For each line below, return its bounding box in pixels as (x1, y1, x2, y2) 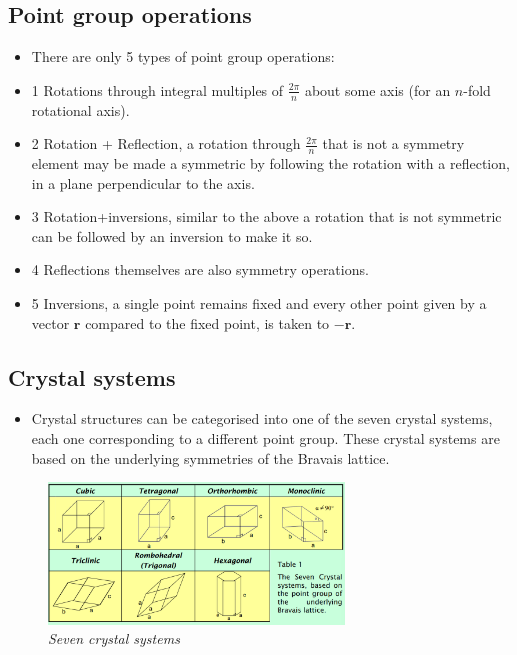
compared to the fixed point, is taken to (85, 312, 330, 333)
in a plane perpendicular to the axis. (31, 172, 255, 193)
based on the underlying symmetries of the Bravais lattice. (31, 447, 390, 468)
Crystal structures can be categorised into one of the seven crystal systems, (31, 408, 493, 429)
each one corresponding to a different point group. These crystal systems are (31, 428, 500, 448)
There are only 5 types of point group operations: (31, 46, 335, 67)
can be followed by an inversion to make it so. (31, 225, 313, 246)
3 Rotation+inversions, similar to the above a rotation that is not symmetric (31, 206, 502, 227)
